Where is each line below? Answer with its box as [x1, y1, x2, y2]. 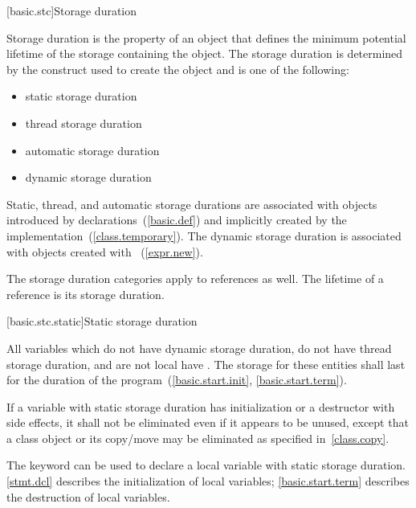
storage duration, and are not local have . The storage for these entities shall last [6, 355, 406, 372]
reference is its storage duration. [6, 285, 165, 302]
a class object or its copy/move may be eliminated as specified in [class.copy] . [6, 429, 389, 446]
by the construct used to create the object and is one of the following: [6, 60, 349, 77]
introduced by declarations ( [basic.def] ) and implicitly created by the [6, 211, 347, 228]
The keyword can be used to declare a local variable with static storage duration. [6, 457, 406, 473]
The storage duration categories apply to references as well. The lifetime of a [6, 270, 384, 287]
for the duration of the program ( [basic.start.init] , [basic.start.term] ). [6, 371, 347, 388]
